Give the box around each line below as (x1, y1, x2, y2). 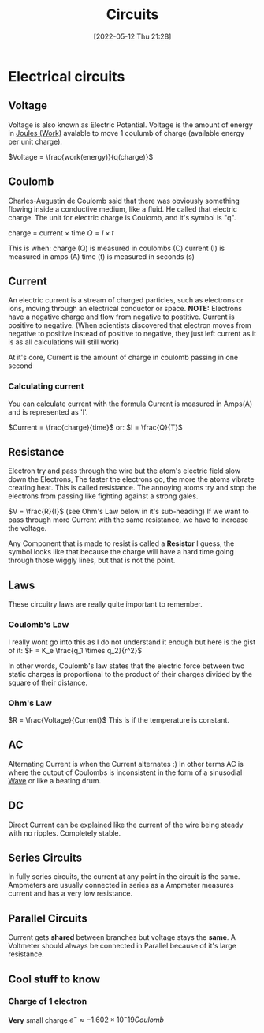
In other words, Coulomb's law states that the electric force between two (8, 661, 245, 671)
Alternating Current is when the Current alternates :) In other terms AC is (8, 759, 244, 768)
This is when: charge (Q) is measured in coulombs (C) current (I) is (8, 243, 225, 253)
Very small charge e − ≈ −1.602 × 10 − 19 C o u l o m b (8, 1013, 164, 1024)
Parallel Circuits (8, 911, 88, 925)
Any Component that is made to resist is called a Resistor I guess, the (8, 539, 235, 548)
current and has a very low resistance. (8, 888, 132, 898)
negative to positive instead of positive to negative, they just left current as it (8, 329, 256, 339)
